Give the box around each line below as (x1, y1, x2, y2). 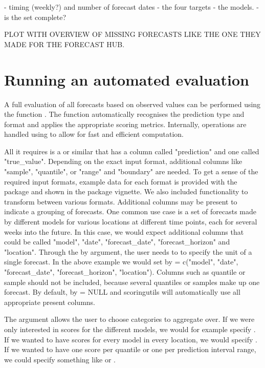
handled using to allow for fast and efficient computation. (4, 129, 184, 139)
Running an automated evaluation (4, 69, 249, 90)
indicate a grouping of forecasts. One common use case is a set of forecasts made (4, 206, 256, 217)
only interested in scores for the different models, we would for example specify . (4, 323, 256, 334)
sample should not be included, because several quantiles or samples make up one (4, 276, 260, 287)
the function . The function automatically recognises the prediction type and (4, 109, 245, 119)
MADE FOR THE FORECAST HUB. (4, 38, 125, 49)
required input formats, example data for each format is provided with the (4, 176, 237, 187)
